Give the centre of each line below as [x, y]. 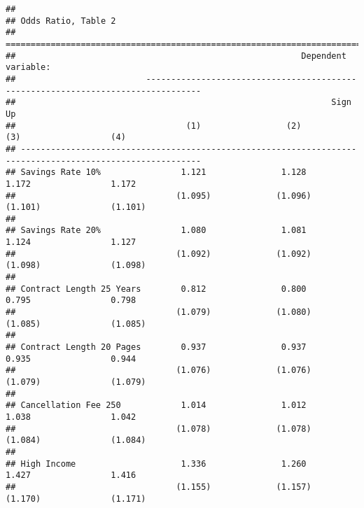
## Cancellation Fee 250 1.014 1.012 [156, 405]
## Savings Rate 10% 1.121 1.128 [156, 172]
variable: [28, 68]
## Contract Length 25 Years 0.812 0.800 [156, 289]
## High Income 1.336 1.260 [156, 464]
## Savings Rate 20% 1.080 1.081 [156, 231]
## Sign [178, 103]
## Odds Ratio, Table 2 [61, 21]
